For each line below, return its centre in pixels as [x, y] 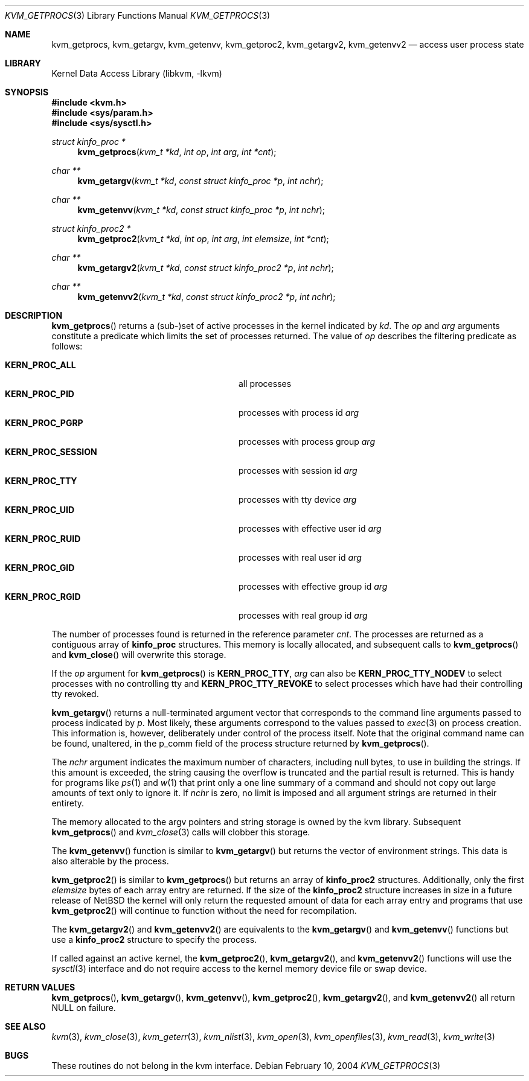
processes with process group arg [307, 442]
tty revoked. [75, 694]
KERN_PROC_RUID [43, 539]
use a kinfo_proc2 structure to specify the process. [154, 939]
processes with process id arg [299, 413]
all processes [265, 384]
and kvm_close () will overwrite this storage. [139, 655]
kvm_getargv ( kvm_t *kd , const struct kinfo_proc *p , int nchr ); [200, 181]
